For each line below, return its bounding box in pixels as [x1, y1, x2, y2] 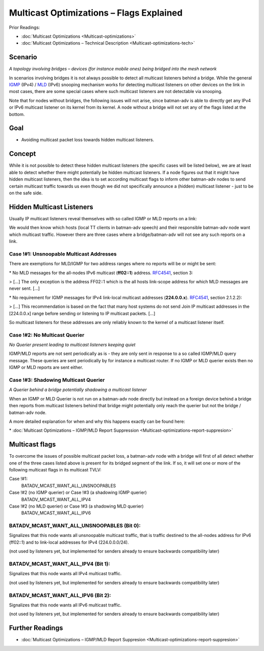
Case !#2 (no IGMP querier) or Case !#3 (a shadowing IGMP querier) [9, 489, 147, 495]
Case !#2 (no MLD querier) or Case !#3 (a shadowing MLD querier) [9, 503, 144, 509]
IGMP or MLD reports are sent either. [9, 365, 83, 371]
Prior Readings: [9, 24, 40, 30]
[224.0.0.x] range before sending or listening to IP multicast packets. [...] [9, 310, 155, 316]
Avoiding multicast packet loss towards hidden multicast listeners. [21, 137, 154, 143]
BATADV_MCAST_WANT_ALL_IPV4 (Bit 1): [9, 560, 110, 567]
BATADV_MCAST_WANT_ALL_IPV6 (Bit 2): [9, 592, 111, 599]
